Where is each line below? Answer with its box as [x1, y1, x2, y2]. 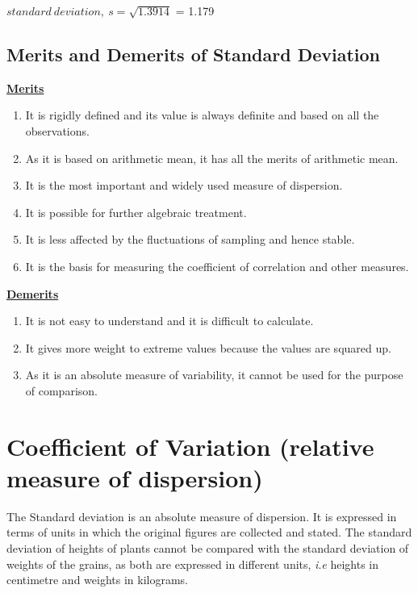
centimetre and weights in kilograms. [6, 571, 188, 588]
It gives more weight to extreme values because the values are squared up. [25, 339, 391, 356]
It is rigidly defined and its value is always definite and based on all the [25, 106, 379, 123]
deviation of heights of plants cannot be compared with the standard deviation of [6, 540, 409, 557]
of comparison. [25, 382, 98, 399]
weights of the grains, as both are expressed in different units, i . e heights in [6, 555, 379, 572]
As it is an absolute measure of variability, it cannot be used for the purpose [25, 366, 403, 383]
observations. [25, 122, 90, 139]
